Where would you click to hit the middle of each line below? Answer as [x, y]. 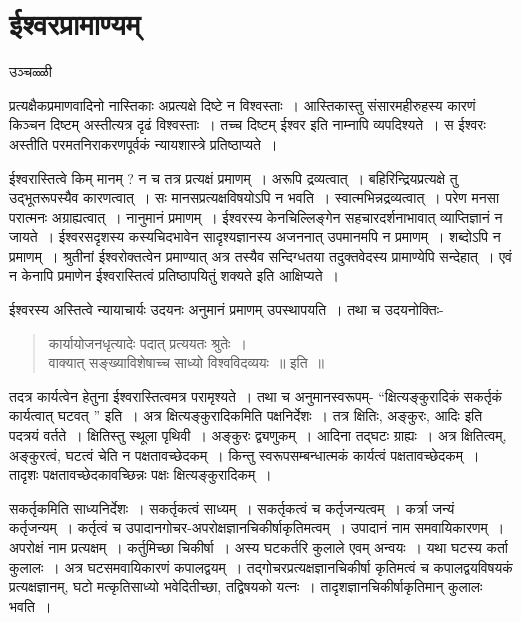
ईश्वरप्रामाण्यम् [75, 23]
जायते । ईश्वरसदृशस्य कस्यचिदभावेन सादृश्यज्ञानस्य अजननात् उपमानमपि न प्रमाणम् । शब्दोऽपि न [255, 236]
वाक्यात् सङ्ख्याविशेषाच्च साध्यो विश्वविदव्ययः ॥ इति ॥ [186, 362]
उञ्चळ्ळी [30, 71]
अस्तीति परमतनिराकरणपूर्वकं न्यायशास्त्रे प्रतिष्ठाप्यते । [143, 143]
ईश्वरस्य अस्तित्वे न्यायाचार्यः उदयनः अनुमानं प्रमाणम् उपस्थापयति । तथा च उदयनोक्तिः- [226, 309]
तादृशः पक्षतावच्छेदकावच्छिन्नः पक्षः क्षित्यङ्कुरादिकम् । [140, 474]
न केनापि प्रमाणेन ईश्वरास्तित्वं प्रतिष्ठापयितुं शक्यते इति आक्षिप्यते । [174, 275]
